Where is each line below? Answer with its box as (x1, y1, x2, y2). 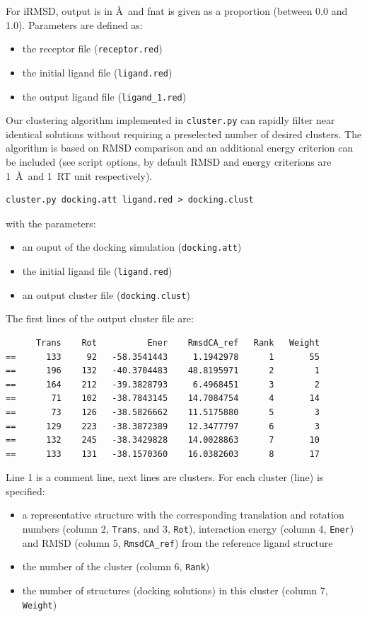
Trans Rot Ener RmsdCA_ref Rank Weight (35, 337, 320, 348)
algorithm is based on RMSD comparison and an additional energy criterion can (6, 140, 354, 155)
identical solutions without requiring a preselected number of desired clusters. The (6, 126, 362, 141)
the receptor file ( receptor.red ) (22, 41, 163, 56)
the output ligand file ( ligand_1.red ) (22, 89, 187, 103)
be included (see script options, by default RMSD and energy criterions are (6, 154, 332, 169)
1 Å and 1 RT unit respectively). (6, 168, 153, 183)
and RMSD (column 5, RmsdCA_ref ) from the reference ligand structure (22, 535, 333, 550)
